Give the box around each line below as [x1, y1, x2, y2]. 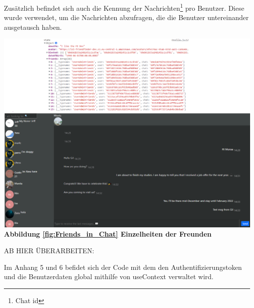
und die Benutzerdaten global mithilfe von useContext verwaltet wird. [4, 271, 213, 282]
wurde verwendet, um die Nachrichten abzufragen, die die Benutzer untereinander [4, 12, 249, 22]
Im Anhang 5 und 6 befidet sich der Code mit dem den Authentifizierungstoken [4, 262, 242, 272]
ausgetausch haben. [4, 22, 62, 32]
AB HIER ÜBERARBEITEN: [4, 245, 94, 255]
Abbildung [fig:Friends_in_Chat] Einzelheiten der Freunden [4, 229, 212, 239]
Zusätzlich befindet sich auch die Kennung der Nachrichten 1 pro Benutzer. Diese [4, 1, 244, 13]
